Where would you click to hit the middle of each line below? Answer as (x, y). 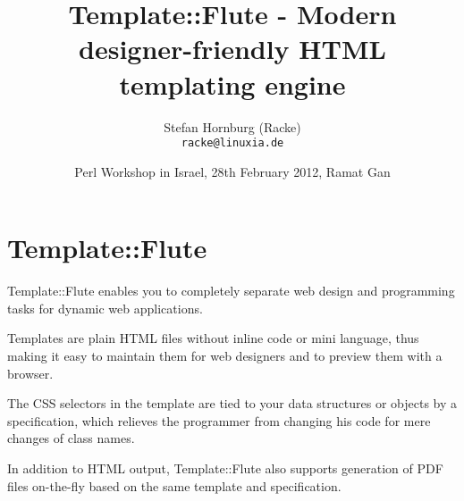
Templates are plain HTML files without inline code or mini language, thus (213, 338)
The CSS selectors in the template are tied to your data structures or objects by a (232, 403)
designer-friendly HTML (232, 49)
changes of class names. (71, 438)
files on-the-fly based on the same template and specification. (174, 485)
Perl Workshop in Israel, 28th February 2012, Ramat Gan (232, 171)
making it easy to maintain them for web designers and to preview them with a (225, 356)
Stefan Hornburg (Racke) (232, 126)
